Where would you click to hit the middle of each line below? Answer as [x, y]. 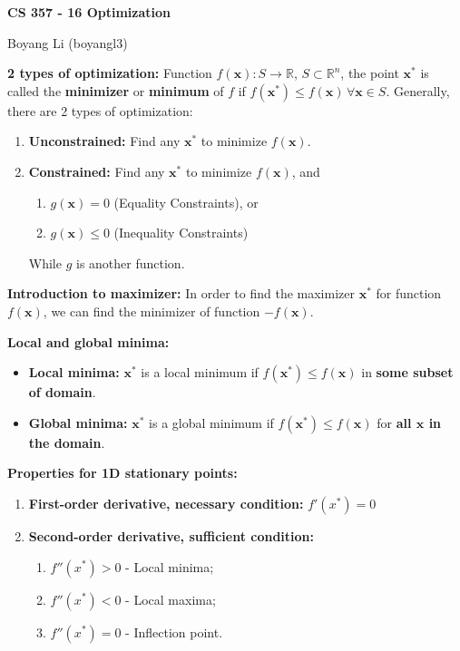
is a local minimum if [200, 372]
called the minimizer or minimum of [116, 90]
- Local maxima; [171, 599]
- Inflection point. [174, 632]
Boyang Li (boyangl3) [68, 42]
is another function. [130, 262]
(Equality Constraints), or [186, 202]
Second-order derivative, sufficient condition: [171, 535]
